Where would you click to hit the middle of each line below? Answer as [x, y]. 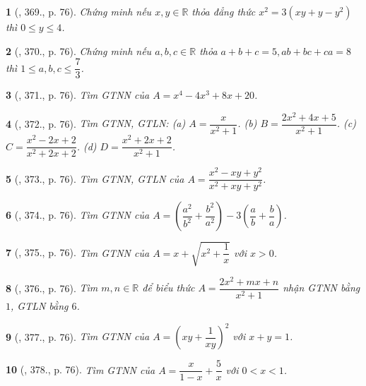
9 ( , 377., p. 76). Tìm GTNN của [78, 336]
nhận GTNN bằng [321, 288]
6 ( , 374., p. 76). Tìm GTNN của [78, 215]
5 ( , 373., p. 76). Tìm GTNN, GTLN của [95, 178]
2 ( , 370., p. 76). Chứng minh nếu [79, 50]
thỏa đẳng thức [224, 11]
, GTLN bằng [40, 305]
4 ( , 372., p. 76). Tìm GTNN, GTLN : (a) [96, 123]
